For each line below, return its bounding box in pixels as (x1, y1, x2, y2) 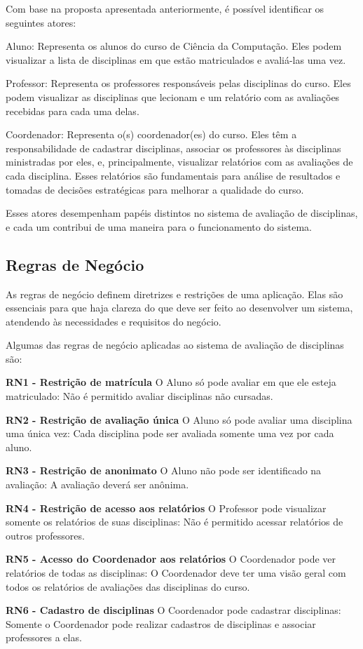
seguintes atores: (6, 15, 76, 29)
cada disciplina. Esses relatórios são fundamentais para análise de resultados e (6, 168, 341, 182)
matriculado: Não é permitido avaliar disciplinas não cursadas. (6, 389, 273, 403)
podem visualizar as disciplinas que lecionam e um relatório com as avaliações (6, 89, 340, 104)
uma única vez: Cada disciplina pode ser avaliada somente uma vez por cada (6, 426, 334, 441)
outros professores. (6, 528, 85, 542)
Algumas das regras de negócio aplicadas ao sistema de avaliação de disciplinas (6, 337, 344, 352)
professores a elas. (6, 630, 82, 645)
